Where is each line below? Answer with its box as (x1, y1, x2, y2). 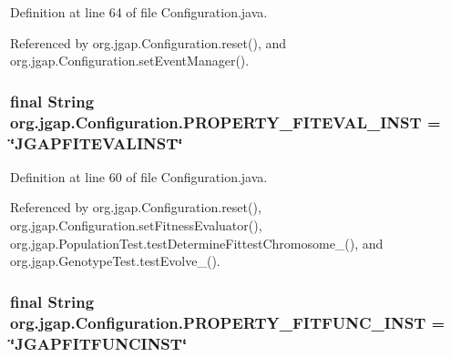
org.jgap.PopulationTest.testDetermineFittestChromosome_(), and (10, 233, 384, 252)
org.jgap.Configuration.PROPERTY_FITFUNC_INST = (10, 311, 446, 333)
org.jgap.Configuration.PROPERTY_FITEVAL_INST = (10, 110, 441, 133)
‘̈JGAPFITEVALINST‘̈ (10, 131, 183, 154)
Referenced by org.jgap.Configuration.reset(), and (10, 33, 287, 52)
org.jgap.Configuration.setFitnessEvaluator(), (10, 216, 262, 235)
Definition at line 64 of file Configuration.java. (10, 3, 268, 21)
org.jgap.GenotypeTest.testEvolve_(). (10, 251, 220, 270)
